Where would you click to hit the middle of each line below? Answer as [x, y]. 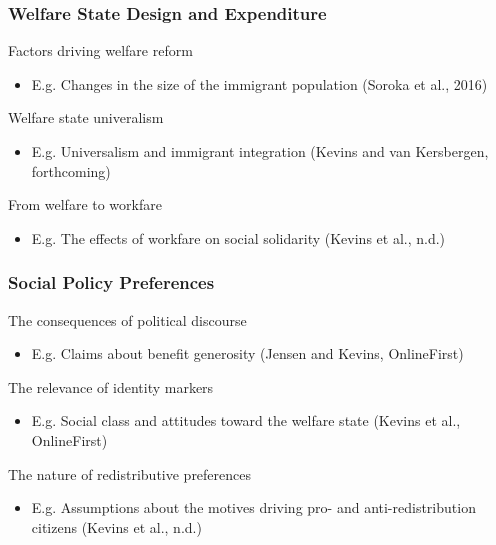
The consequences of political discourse [127, 319]
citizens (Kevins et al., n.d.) [116, 526]
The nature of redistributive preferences [130, 473]
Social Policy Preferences [111, 282]
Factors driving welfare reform [100, 50]
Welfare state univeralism [86, 117]
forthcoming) [71, 170]
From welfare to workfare [85, 204]
